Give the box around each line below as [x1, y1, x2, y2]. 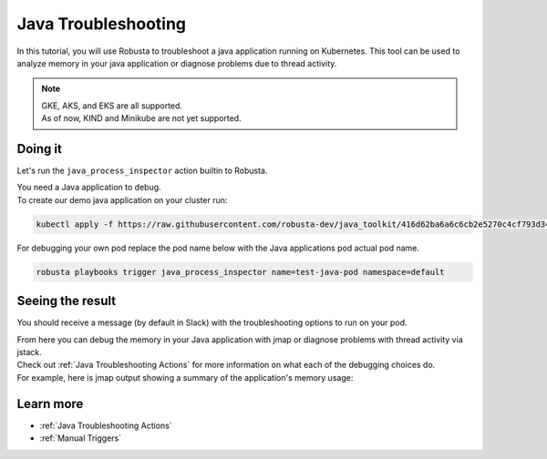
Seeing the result [16, 293, 117, 309]
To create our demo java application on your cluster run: [16, 194, 228, 205]
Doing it [16, 141, 63, 157]
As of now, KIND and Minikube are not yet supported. [41, 113, 242, 124]
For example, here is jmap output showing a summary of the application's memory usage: [16, 372, 354, 382]
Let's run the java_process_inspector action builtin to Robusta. [16, 165, 268, 177]
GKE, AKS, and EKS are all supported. [41, 100, 182, 111]
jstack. [16, 347, 43, 358]
